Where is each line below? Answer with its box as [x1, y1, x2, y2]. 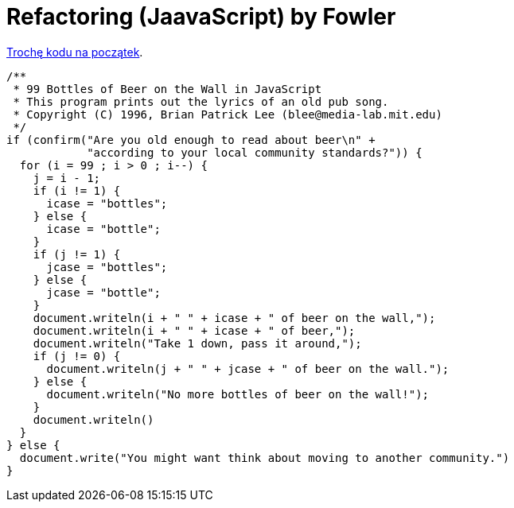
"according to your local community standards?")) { [87, 145, 422, 159]
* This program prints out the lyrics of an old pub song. [13, 95, 389, 108]
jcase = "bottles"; [46, 260, 168, 273]
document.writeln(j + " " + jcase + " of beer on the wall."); [46, 362, 450, 375]
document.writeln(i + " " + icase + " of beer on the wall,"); [33, 311, 436, 324]
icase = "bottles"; [46, 196, 168, 210]
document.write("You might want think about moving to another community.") [19, 451, 510, 464]
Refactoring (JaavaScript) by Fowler [6, 3, 396, 30]
